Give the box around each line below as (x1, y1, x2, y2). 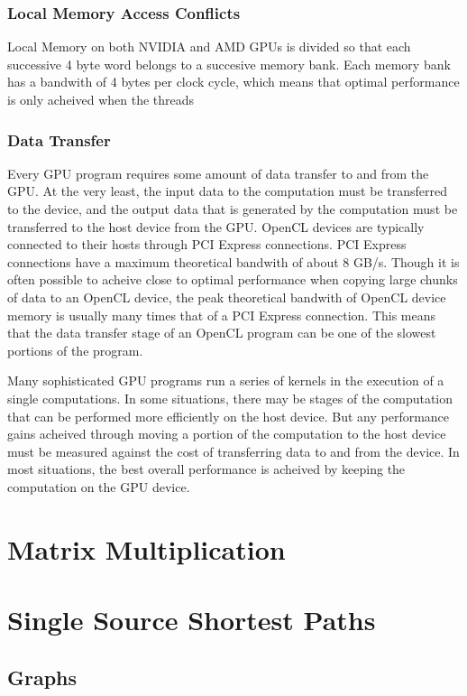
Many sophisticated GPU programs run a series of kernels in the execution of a (7, 371, 444, 390)
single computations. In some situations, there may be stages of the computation (7, 388, 453, 407)
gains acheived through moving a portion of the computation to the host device (7, 424, 446, 443)
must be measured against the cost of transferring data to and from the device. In (7, 441, 460, 460)
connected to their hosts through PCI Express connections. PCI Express (7, 235, 407, 254)
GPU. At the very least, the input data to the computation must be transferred (7, 181, 447, 200)
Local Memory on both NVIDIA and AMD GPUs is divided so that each (7, 37, 411, 56)
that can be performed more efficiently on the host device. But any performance (7, 406, 450, 425)
